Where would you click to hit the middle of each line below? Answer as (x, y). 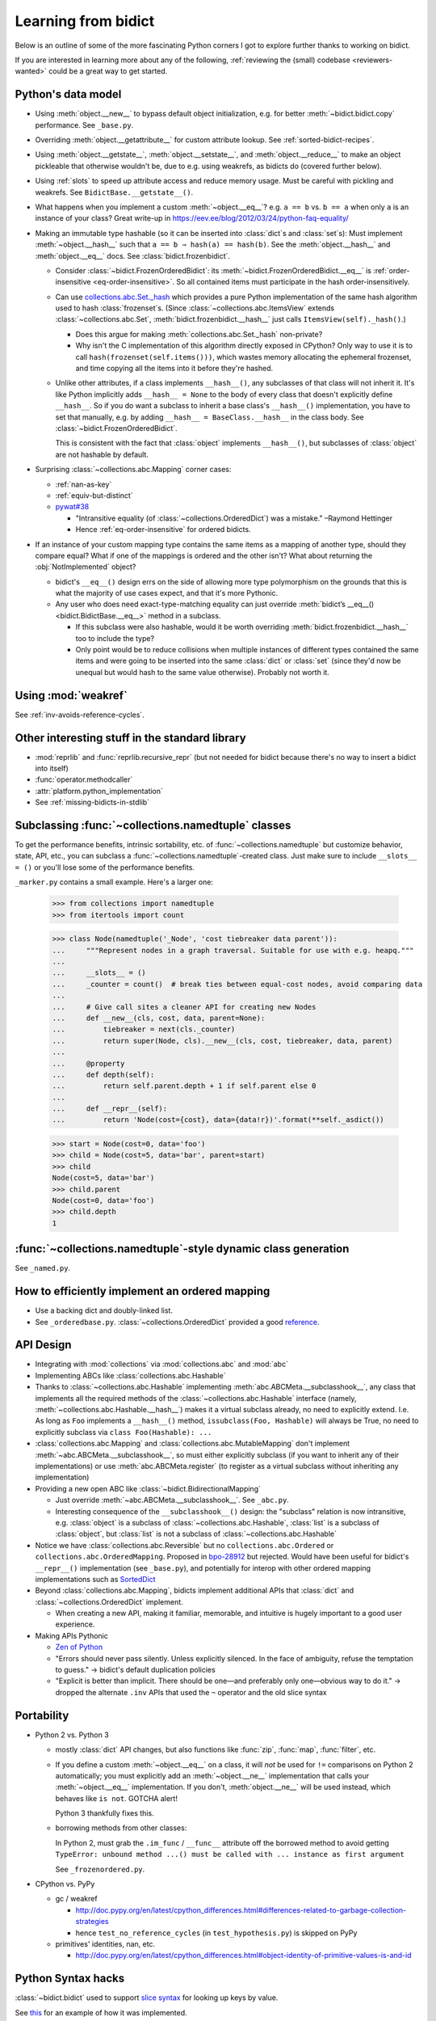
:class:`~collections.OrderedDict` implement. (109, 1601)
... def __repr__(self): (110, 1109)
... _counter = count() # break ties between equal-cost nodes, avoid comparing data (237, 984)
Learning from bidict (85, 21)
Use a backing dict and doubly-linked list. (104, 1310)
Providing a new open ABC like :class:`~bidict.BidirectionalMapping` (148, 1488)
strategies (92, 1922)
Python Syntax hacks (70, 1979)
